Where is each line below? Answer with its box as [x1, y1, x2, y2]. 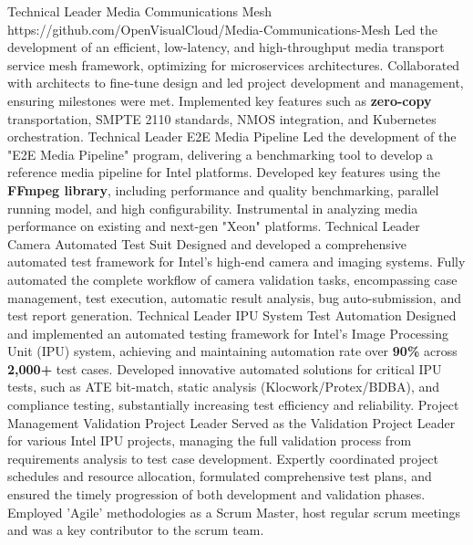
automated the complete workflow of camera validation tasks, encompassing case [7, 269, 458, 288]
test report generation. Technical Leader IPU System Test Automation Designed [7, 306, 457, 325]
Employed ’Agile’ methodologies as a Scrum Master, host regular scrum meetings [7, 502, 461, 521]
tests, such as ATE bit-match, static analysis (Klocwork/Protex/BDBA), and [7, 377, 440, 396]
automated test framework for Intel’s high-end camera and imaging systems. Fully [7, 252, 466, 271]
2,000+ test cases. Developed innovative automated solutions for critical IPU [7, 359, 442, 378]
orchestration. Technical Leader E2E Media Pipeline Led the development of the [7, 127, 457, 146]
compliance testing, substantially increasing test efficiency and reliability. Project [7, 395, 459, 414]
